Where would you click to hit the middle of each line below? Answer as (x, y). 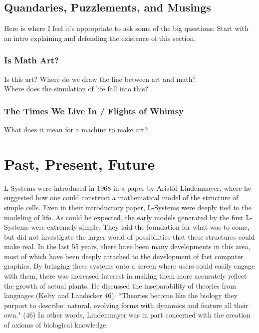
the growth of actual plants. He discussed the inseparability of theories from (120, 285)
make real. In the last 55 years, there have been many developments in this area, (127, 246)
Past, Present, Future (80, 164)
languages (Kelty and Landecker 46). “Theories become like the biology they (121, 295)
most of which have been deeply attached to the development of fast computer (124, 256)
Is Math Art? (32, 60)
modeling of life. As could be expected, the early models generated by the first (124, 217)
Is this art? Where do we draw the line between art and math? (100, 79)
